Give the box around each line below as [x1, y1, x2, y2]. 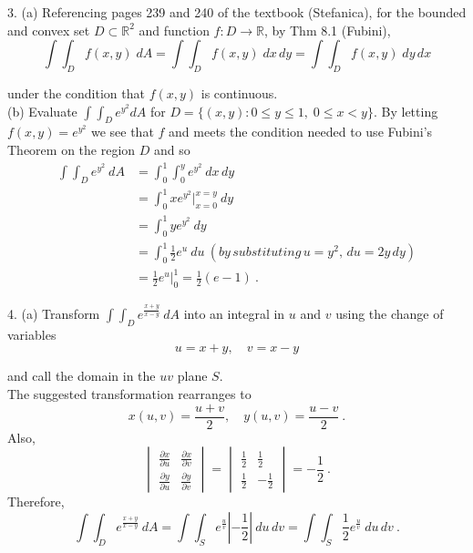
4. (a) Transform [7, 304, 100, 323]
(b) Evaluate [7, 101, 77, 120]
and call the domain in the [7, 366, 156, 385]
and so [153, 139, 190, 159]
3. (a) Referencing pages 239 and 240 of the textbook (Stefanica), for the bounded [7, 3, 467, 21]
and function [139, 20, 210, 39]
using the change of [335, 304, 444, 323]
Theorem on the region [7, 139, 136, 159]
